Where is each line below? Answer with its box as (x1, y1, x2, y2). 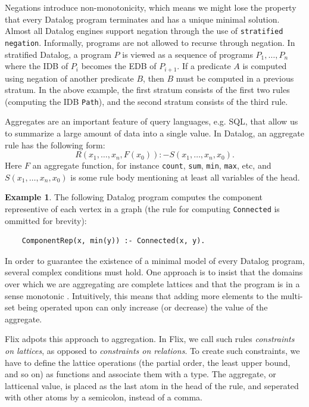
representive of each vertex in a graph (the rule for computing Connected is (5, 203, 280, 215)
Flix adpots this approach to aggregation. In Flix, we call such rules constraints (5, 333, 295, 345)
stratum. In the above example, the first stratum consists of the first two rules (5, 83, 290, 96)
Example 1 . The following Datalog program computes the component (5, 191, 263, 203)
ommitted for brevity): (5, 214, 87, 226)
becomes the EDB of (81, 60, 157, 72)
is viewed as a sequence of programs (122, 48, 253, 60)
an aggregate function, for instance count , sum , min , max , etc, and (32, 159, 271, 172)
